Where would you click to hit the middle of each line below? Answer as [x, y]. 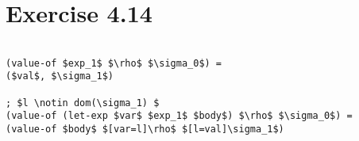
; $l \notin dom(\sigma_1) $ [83, 103]
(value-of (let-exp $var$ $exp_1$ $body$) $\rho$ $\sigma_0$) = [179, 116]
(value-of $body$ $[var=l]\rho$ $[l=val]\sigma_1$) [145, 130]
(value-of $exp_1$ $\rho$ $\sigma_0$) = [114, 63]
